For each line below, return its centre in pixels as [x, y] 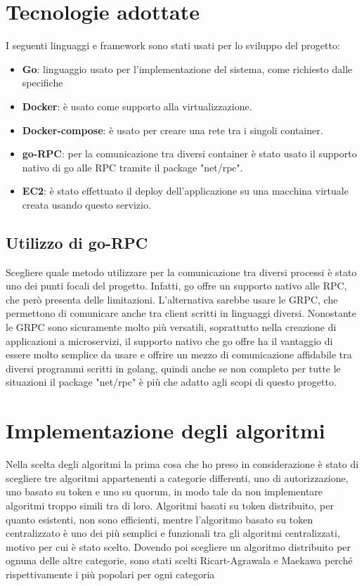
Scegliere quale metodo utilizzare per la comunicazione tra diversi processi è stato [181, 272]
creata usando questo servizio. [86, 204]
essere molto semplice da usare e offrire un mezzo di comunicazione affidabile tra [179, 354]
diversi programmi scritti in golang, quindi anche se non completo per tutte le [173, 368]
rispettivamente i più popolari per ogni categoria [110, 574]
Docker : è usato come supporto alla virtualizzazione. [137, 106]
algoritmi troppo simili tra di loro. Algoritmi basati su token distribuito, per [170, 505]
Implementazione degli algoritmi [165, 430]
